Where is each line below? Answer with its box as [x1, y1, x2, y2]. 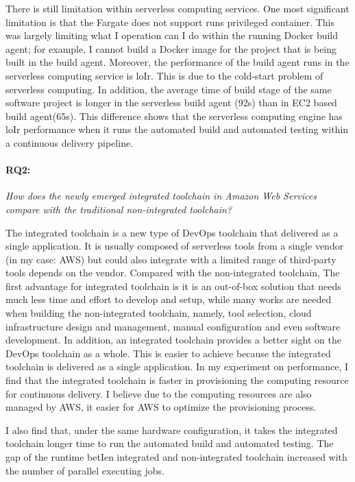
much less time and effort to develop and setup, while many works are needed [5, 292, 332, 306]
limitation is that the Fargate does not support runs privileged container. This [5, 14, 334, 29]
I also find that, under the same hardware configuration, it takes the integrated [5, 422, 338, 437]
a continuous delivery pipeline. [5, 135, 134, 149]
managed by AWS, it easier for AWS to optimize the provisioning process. [5, 400, 317, 414]
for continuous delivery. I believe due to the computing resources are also [5, 386, 312, 400]
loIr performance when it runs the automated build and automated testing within [5, 122, 349, 136]
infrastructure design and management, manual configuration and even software [5, 319, 341, 333]
